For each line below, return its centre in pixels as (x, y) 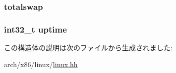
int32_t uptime (35, 29)
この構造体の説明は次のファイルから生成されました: (88, 48)
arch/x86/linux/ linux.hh (41, 64)
